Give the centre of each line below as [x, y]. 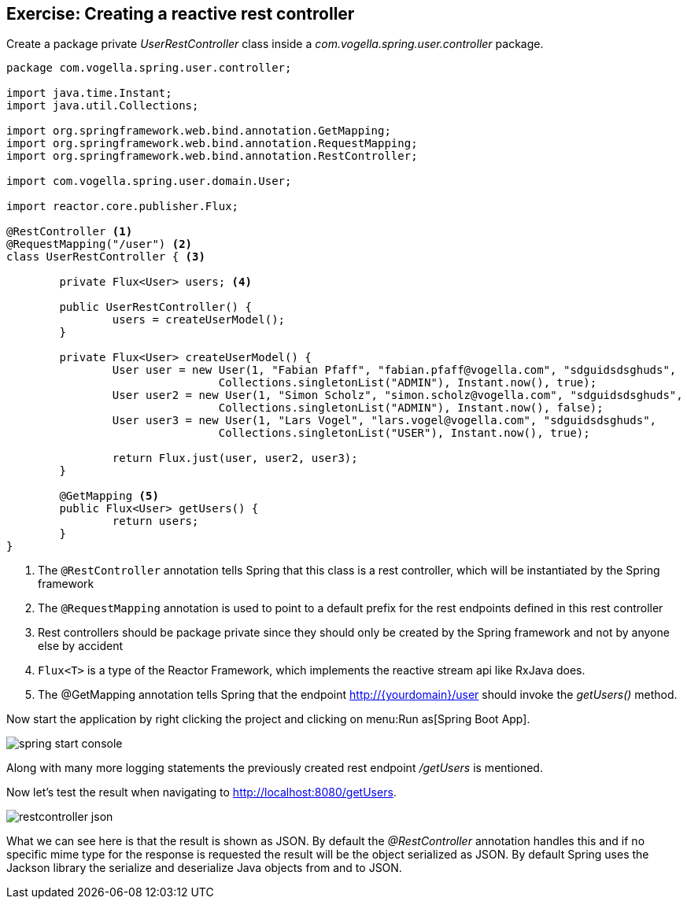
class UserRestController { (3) [106, 257]
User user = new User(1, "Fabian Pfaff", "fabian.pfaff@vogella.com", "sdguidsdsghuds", [394, 370]
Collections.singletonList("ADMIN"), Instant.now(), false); [411, 408]
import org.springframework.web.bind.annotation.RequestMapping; [212, 144]
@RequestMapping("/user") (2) [100, 244]
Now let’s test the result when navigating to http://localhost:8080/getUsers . [201, 792]
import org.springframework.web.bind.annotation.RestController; [212, 156]
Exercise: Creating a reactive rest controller [181, 14]
